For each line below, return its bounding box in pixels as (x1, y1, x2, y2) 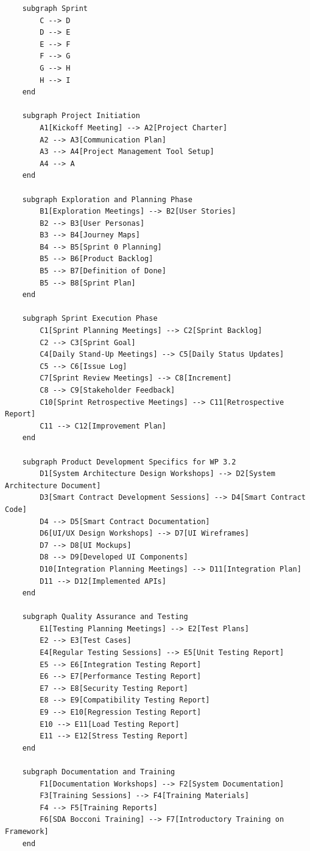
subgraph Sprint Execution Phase (22, 314, 158, 323)
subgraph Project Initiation (22, 111, 140, 121)
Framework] (5, 827, 49, 836)
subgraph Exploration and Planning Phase (22, 195, 192, 204)
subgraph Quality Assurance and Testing (22, 612, 188, 622)
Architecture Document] (5, 481, 101, 490)
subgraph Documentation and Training (22, 768, 175, 776)
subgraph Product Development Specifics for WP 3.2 (22, 457, 236, 466)
